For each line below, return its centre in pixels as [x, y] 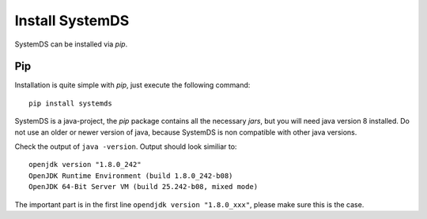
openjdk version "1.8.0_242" [85, 165]
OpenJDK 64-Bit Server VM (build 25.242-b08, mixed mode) [144, 187]
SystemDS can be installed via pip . [71, 44]
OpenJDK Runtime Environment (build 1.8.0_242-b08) [131, 176]
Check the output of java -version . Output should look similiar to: [126, 147]
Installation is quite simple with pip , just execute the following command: [132, 85]
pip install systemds [70, 103]
